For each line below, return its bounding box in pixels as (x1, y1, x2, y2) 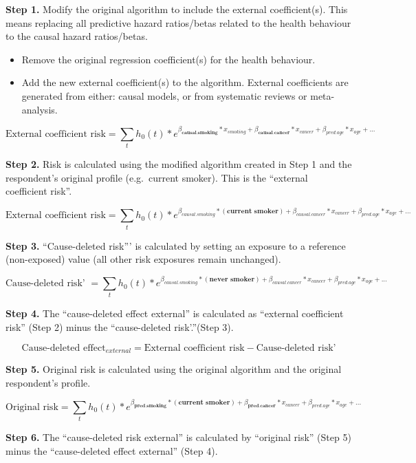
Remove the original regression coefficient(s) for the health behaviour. (21, 52, 316, 66)
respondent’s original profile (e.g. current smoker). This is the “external (6, 170, 308, 184)
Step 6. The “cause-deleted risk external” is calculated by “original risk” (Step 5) (6, 430, 351, 444)
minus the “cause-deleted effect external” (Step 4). (6, 443, 218, 457)
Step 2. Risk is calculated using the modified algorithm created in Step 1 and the (6, 156, 352, 171)
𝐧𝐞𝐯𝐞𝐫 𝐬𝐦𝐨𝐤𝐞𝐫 (209, 275, 255, 283)
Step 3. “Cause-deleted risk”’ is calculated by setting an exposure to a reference (6, 238, 346, 252)
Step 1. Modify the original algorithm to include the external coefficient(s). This (6, 2, 348, 16)
